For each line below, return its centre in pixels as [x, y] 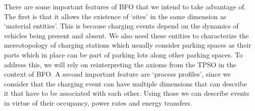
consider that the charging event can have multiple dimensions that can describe [126, 83]
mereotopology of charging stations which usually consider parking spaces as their [128, 45]
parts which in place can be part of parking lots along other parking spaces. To [124, 54]
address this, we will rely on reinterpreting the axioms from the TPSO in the [120, 64]
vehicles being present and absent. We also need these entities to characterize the [127, 35]
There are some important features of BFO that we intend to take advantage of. [125, 6]
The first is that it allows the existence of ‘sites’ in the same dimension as [115, 16]
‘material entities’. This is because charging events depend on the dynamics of [121, 26]
